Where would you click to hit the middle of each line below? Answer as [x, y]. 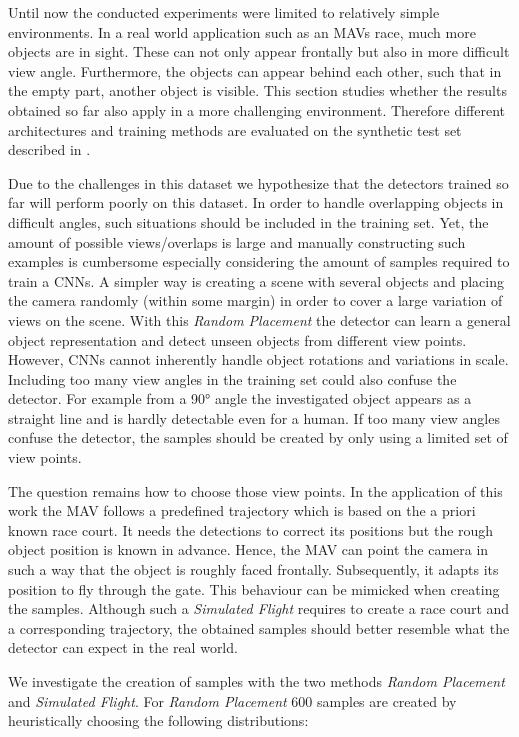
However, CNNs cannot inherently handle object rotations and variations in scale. [258, 359]
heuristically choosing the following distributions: [158, 720]
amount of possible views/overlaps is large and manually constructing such [237, 241]
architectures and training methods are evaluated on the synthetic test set [235, 129]
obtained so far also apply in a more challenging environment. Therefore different [257, 109]
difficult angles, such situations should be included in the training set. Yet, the [248, 221]
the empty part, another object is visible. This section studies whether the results [257, 90]
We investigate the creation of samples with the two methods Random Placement [256, 681]
